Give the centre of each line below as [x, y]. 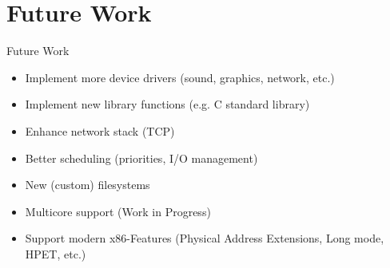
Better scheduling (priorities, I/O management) [141, 158]
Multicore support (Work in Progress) [118, 211]
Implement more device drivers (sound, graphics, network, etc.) [180, 77]
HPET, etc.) [56, 253]
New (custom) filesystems [88, 185]
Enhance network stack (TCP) [100, 130]
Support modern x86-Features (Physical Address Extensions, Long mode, [205, 238]
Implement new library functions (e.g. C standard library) [167, 104]
